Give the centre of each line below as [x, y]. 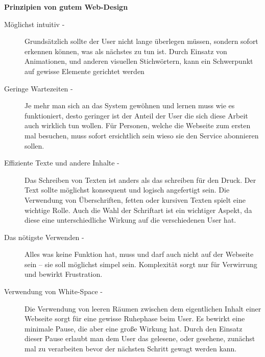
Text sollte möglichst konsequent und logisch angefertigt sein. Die [127, 190]
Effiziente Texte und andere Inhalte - [62, 163]
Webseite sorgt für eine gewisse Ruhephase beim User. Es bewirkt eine [135, 318]
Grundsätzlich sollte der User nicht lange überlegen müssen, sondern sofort [141, 41]
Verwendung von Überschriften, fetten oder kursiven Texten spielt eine [135, 199]
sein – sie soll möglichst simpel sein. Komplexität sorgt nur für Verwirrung [141, 264]
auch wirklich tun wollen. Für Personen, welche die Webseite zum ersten [138, 125]
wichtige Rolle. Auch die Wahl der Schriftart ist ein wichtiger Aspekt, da [138, 210]
